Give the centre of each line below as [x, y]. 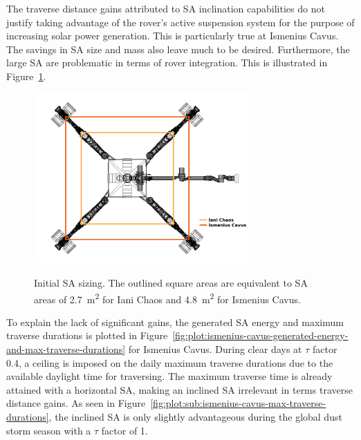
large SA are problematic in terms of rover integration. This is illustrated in [167, 63]
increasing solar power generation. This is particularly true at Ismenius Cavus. [173, 36]
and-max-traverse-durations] [66, 348]
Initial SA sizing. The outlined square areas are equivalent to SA [171, 282]
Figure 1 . [26, 76]
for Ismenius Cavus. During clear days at [215, 348]
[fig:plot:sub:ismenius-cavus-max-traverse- [238, 403]
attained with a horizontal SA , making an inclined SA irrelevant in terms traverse [179, 389]
